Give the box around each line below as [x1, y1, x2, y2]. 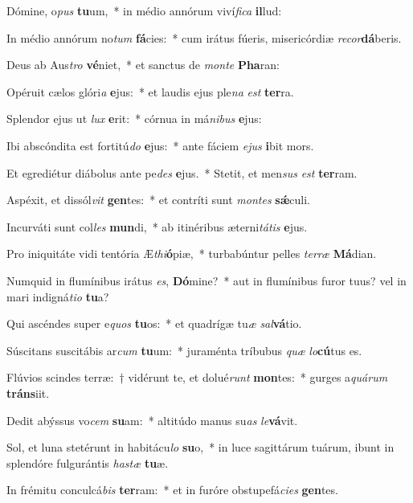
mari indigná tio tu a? [6, 288, 109, 305]
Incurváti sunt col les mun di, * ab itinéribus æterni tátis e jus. [6, 218, 308, 235]
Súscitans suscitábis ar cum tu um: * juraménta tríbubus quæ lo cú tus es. [6, 341, 362, 358]
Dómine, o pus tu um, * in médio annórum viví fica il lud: [6, 2, 282, 18]
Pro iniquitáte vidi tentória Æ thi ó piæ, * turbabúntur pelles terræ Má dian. [6, 245, 377, 262]
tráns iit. [6, 384, 50, 401]
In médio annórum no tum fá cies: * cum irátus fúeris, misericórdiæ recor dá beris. [6, 29, 402, 46]
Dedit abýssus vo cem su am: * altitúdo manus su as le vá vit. [6, 411, 298, 428]
